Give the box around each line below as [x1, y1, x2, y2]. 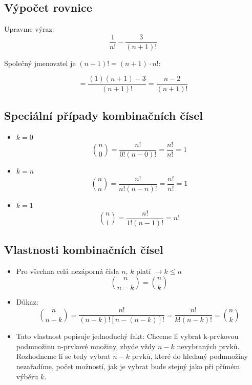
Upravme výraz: [4, 24, 54, 34]
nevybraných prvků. [177, 340, 240, 351]
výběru [16, 371, 38, 381]
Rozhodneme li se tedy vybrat [16, 351, 111, 361]
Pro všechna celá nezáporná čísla [16, 265, 119, 276]
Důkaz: [16, 296, 38, 307]
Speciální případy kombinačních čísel [4, 107, 203, 123]
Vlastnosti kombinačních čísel [4, 242, 163, 258]
